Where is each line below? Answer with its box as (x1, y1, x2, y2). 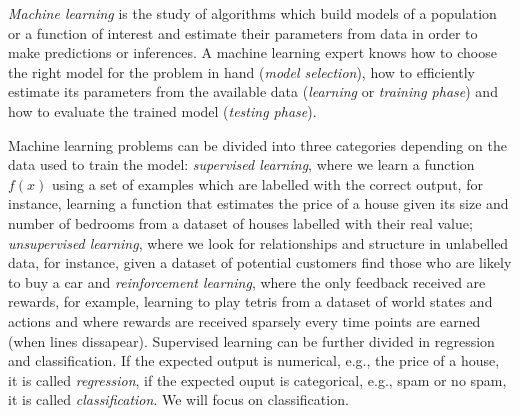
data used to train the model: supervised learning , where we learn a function (8, 154, 475, 175)
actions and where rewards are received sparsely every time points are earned (8, 310, 481, 331)
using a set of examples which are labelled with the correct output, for (52, 173, 483, 194)
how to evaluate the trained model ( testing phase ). (8, 100, 317, 121)
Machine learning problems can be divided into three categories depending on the (8, 134, 507, 155)
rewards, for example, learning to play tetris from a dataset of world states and (8, 291, 493, 312)
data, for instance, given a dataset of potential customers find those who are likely (8, 252, 512, 273)
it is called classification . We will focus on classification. (8, 389, 349, 410)
